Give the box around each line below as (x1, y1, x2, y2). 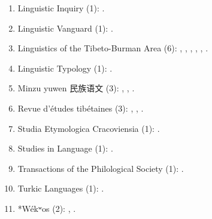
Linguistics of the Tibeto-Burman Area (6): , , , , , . (17, 42, 208, 54)
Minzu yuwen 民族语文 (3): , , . (17, 82, 135, 94)
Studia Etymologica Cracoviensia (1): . (17, 122, 160, 134)
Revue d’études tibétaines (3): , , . (17, 101, 144, 114)
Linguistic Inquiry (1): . (17, 2, 105, 14)
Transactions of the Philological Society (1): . (17, 162, 184, 174)
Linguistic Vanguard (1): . (17, 21, 113, 34)
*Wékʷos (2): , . (17, 202, 76, 214)
